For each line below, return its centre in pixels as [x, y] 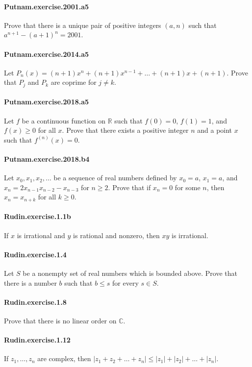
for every [126, 282]
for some [188, 187]
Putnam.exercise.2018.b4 [47, 159]
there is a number [30, 282]
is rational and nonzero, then [116, 235]
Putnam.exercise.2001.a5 [47, 6]
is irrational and [41, 235]
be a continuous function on [64, 120]
